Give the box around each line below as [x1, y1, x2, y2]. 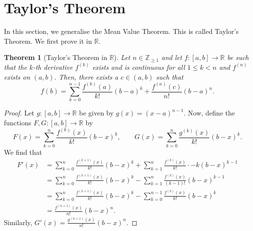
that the [4, 61, 27, 72]
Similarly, [4, 217, 32, 227]
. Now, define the [183, 108, 235, 118]
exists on [4, 71, 30, 82]
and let [161, 52, 182, 62]
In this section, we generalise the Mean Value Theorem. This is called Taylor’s [4, 26, 239, 36]
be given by [79, 108, 114, 118]
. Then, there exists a [54, 71, 119, 82]
